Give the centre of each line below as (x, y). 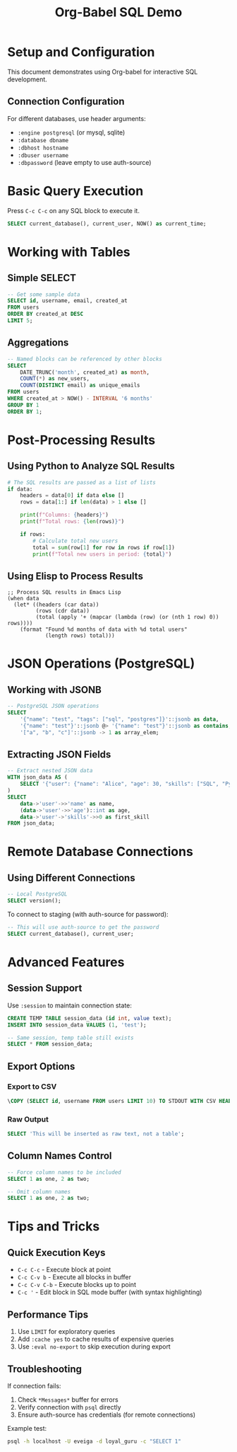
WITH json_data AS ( (38, 777)
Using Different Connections (71, 878)
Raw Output (28, 1119)
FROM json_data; (31, 823)
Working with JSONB (55, 690)
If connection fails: (34, 1385)
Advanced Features (66, 962)
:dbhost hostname (43, 148)
